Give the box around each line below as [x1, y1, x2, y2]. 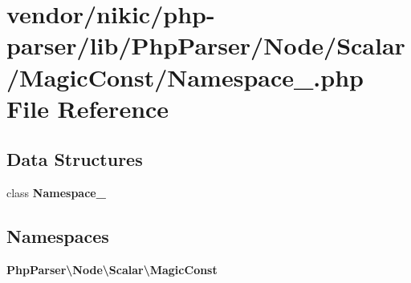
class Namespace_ [6, 184, 106, 201]
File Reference [6, 91, 169, 124]
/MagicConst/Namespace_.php [6, 60, 364, 93]
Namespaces [6, 224, 109, 249]
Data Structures [6, 147, 143, 172]
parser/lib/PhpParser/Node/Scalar [6, 29, 405, 62]
